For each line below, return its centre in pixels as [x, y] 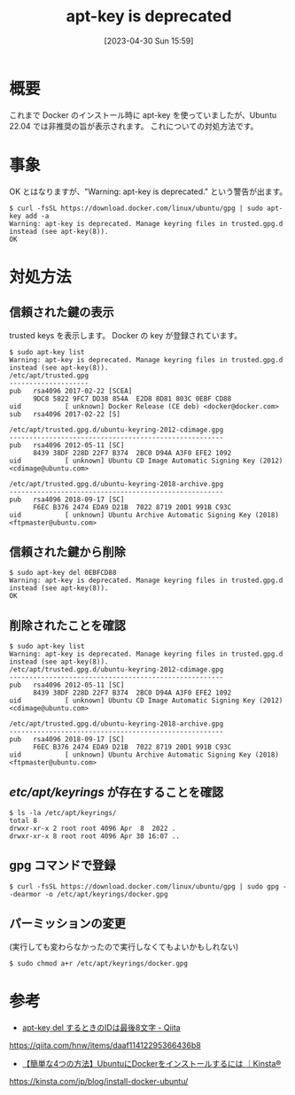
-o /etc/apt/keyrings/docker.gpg [106, 894]
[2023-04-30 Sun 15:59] [149, 41]
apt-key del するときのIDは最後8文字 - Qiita [101, 1027]
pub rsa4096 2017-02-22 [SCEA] [71, 391]
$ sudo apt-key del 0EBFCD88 [63, 573]
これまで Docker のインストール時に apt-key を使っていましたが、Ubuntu [143, 115]
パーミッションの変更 [67, 924]
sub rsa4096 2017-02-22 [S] [65, 414]
